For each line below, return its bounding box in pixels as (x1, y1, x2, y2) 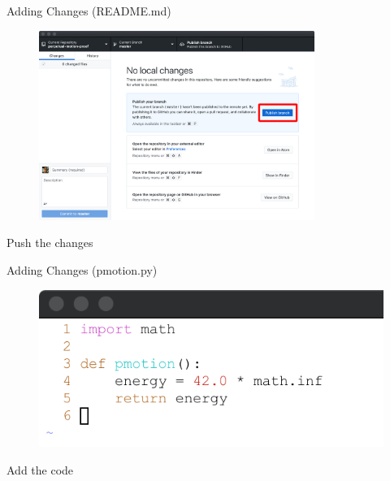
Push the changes (6, 234, 93, 251)
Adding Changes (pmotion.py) (6, 261, 158, 278)
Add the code (6, 461, 74, 478)
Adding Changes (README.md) (6, 2, 171, 19)
